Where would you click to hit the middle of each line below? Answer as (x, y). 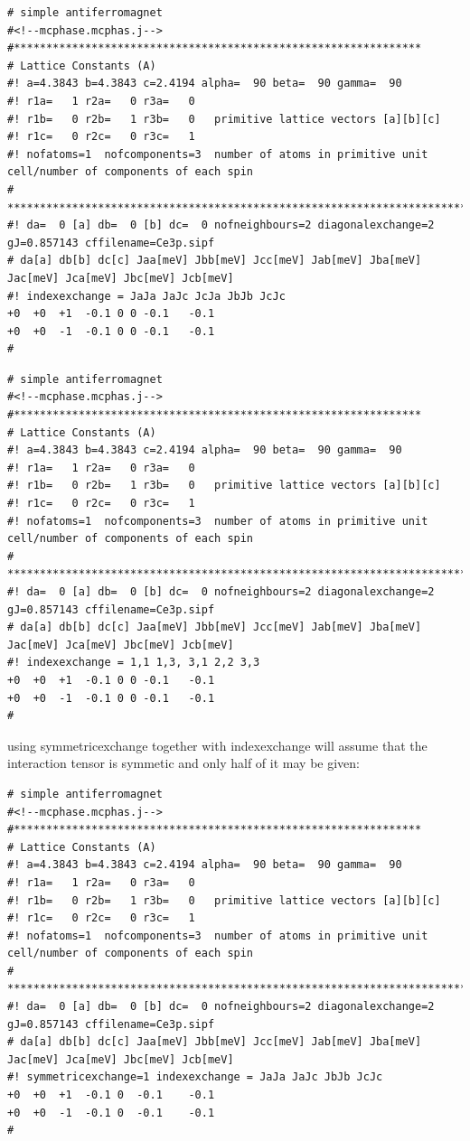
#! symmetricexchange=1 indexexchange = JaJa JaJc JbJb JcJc (195, 1077)
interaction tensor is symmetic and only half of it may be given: (183, 763)
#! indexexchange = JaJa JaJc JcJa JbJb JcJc (146, 296)
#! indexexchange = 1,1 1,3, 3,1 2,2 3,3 (134, 663)
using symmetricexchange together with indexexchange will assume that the (217, 745)
